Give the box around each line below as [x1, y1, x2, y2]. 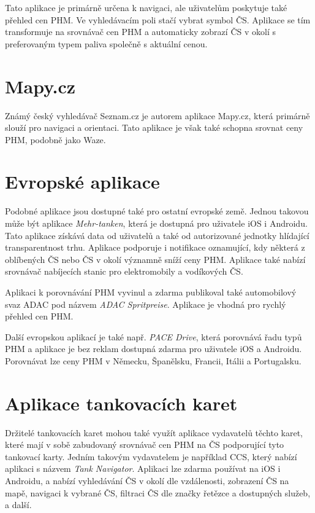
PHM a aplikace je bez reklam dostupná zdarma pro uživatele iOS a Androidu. [5, 342, 302, 355]
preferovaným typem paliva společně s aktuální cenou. [5, 37, 208, 50]
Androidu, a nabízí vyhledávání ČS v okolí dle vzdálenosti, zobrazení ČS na [5, 474, 289, 487]
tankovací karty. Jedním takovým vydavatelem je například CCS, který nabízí [5, 450, 297, 463]
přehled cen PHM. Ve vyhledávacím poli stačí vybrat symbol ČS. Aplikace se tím [5, 13, 311, 26]
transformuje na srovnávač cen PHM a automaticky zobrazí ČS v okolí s [5, 25, 276, 38]
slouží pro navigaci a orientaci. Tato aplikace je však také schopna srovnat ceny [5, 121, 303, 134]
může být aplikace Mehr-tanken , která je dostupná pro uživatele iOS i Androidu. [5, 217, 308, 229]
